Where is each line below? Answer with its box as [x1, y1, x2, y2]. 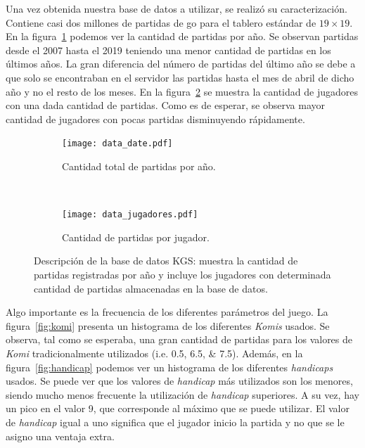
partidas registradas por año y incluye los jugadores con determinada [34, 267, 331, 282]
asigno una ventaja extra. [6, 428, 115, 443]
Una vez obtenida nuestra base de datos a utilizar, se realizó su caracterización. [6, 1, 347, 15]
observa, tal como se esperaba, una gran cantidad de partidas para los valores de [6, 332, 353, 347]
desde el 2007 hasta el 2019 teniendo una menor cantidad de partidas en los [6, 42, 331, 57]
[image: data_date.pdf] [62, 139, 173, 149]
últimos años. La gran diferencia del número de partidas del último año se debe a [6, 56, 356, 71]
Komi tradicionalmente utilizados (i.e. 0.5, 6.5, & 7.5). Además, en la [6, 346, 303, 360]
